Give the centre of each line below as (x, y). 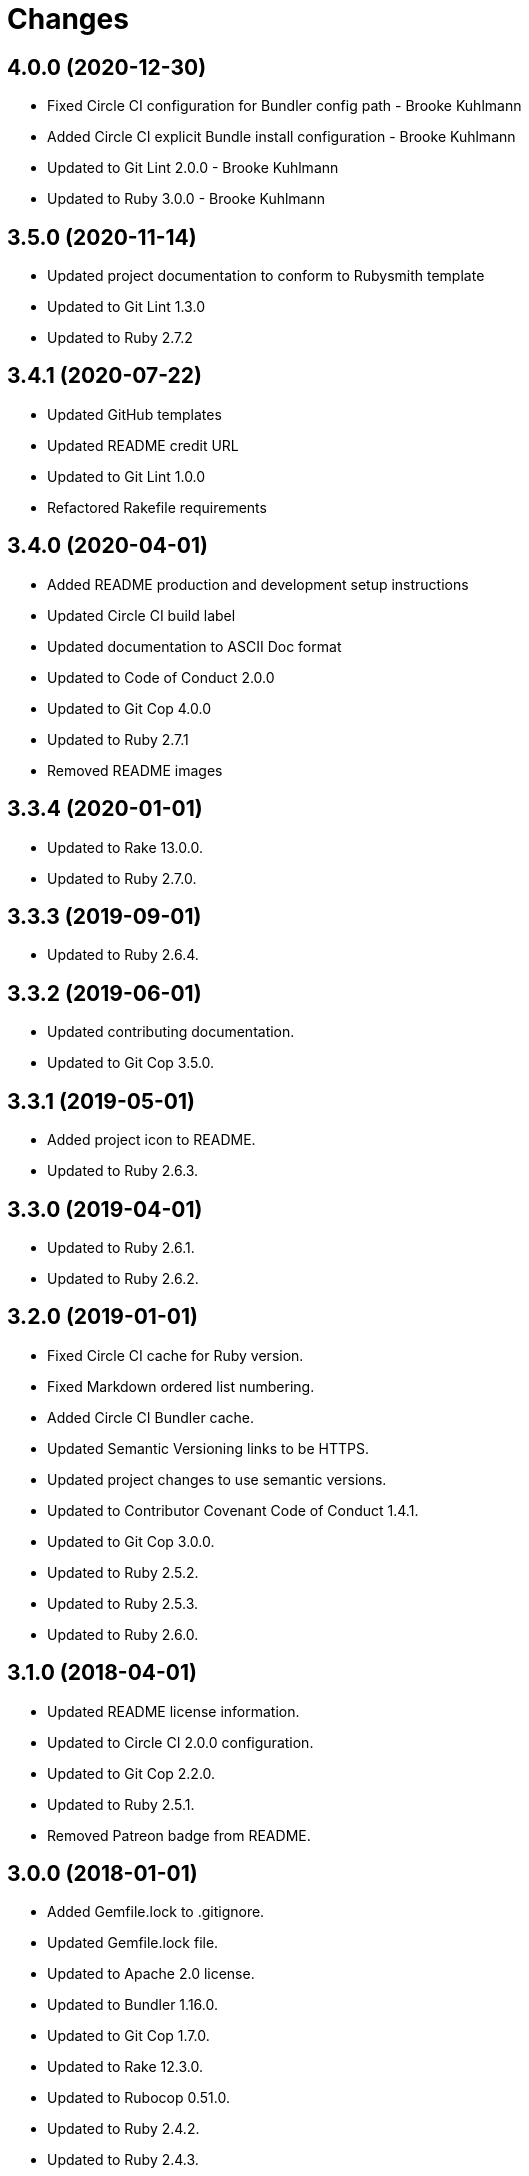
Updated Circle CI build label (141, 615)
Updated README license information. (173, 1711)
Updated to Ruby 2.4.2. (123, 2129)
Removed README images (135, 770)
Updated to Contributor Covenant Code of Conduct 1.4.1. (233, 1510)
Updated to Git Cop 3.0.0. (131, 1541)
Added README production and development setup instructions (258, 584)
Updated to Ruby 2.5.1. (121, 1804)
